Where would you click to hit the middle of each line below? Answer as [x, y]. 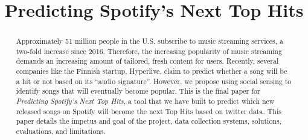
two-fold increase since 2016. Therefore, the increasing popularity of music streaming [149, 51]
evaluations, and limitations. [60, 131]
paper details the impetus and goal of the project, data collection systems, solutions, [149, 121]
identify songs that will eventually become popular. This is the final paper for [138, 91]
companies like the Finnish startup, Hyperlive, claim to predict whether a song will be [152, 71]
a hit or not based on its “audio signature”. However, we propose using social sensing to [154, 81]
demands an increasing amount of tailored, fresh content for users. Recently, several [147, 61]
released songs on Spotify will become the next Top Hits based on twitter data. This [149, 111]
